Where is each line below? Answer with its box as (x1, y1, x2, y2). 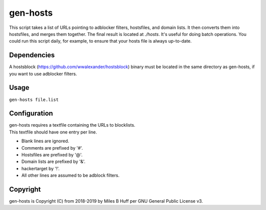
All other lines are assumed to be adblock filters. (21, 172, 120, 179)
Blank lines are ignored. (21, 138, 69, 144)
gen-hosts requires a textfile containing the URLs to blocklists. (9, 122, 135, 128)
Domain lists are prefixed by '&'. (21, 158, 86, 164)
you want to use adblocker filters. (9, 71, 77, 77)
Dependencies (9, 51, 55, 59)
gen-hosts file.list (9, 97, 59, 103)
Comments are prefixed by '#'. (21, 145, 83, 151)
